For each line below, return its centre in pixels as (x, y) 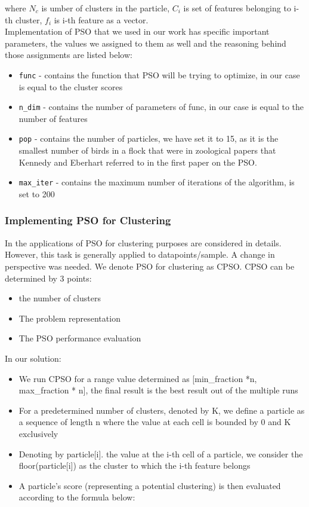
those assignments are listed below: (69, 55)
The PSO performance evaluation (80, 338)
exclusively (38, 433)
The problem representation (69, 318)
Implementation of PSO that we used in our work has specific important (137, 31)
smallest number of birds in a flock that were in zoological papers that (147, 150)
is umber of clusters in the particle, (106, 8)
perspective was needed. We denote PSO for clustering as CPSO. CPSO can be (150, 266)
